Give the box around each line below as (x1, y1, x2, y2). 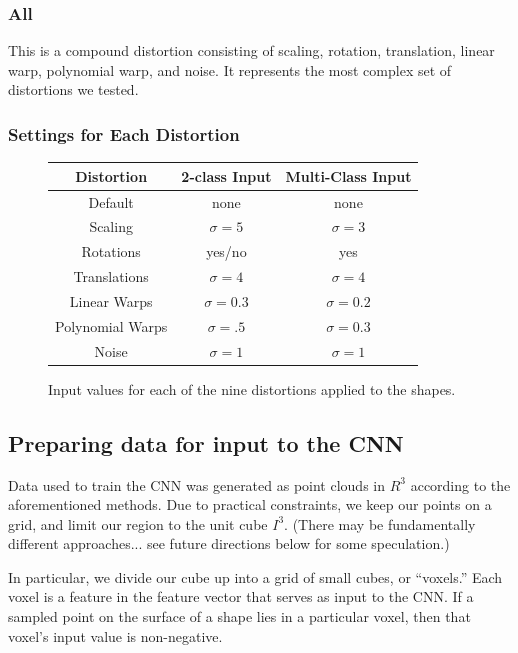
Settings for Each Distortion (8, 121, 240, 146)
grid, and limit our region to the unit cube (8, 513, 268, 534)
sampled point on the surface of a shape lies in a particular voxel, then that (8, 606, 471, 627)
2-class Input (181, 165, 272, 186)
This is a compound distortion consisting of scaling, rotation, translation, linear (8, 40, 495, 61)
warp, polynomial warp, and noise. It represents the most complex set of (8, 59, 452, 80)
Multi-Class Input (285, 165, 412, 186)
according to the (410, 474, 511, 495)
